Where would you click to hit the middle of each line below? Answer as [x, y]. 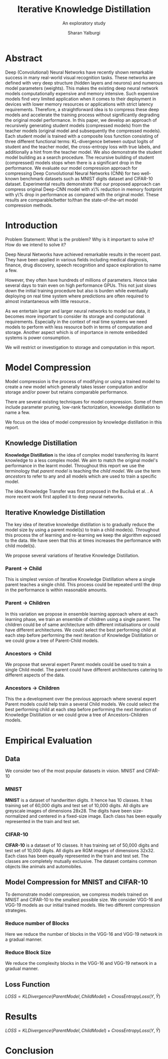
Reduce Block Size [28, 952]
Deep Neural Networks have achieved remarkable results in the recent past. [83, 254]
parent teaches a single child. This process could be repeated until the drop [83, 585]
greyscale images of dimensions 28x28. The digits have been [68, 811]
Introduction [31, 225]
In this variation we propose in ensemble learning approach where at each [82, 614]
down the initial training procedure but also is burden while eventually [77, 290]
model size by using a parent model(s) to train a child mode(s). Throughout [82, 530]
